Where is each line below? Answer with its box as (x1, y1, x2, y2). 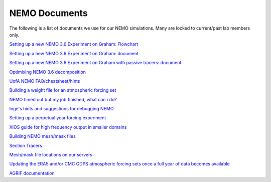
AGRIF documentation (9, 170, 55, 176)
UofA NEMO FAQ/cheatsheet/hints (9, 78, 80, 84)
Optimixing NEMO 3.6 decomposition (9, 69, 86, 75)
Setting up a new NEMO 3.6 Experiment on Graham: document (9, 50, 139, 56)
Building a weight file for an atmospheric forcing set (9, 87, 116, 93)
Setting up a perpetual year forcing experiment (9, 115, 106, 121)
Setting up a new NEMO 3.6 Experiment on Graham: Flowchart (9, 41, 139, 47)
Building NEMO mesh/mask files (9, 133, 76, 139)
